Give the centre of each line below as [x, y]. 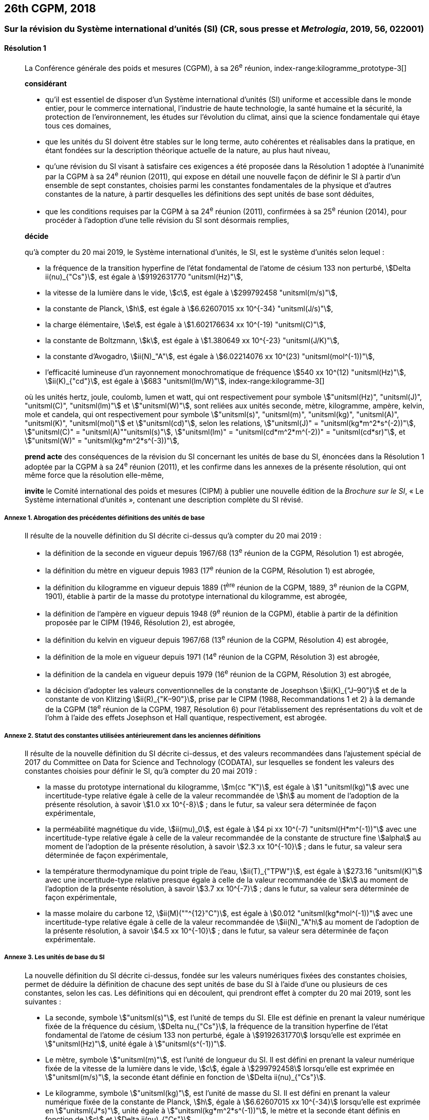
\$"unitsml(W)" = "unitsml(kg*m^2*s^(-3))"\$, [102, 440]
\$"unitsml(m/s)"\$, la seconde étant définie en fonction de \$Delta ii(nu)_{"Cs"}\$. [185, 1077]
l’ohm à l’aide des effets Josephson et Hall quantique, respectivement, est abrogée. [186, 718]
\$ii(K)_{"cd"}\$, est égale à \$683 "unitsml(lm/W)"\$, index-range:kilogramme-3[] [185, 381]
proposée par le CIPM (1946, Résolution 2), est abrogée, [140, 622]
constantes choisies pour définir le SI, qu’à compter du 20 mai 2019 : [141, 771]
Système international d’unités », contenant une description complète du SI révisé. [164, 500]
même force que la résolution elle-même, [94, 475]
